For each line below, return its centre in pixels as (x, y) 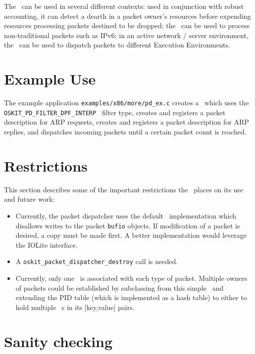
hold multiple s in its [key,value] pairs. (75, 307)
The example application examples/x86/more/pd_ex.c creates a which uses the (127, 103)
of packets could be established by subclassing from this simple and (120, 288)
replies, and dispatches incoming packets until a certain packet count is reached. (125, 132)
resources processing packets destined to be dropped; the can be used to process (127, 25)
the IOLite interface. (47, 244)
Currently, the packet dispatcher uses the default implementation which (126, 215)
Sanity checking (58, 341)
